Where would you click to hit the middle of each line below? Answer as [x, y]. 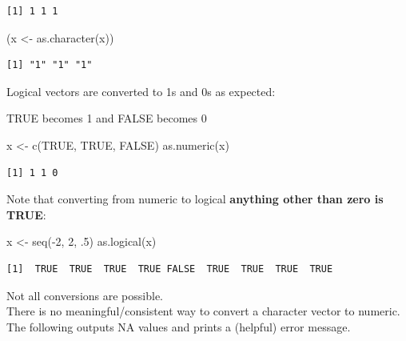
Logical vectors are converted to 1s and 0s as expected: [141, 91]
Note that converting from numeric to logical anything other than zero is [195, 199]
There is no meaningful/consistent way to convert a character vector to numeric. [203, 311]
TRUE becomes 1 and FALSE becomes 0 [107, 118]
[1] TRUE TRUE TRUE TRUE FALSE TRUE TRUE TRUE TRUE [170, 269]
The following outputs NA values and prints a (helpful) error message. [179, 326]
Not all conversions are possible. [85, 295]
